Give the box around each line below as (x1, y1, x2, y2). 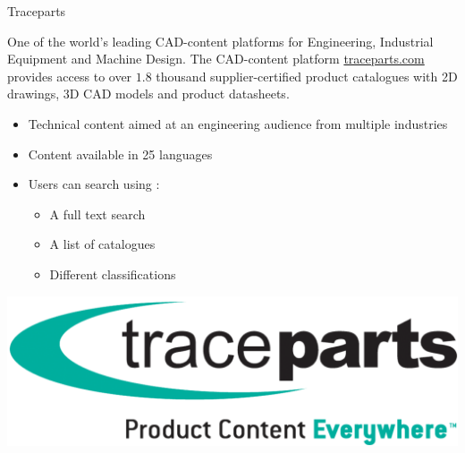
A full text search (49, 204, 146, 223)
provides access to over (7, 66, 132, 85)
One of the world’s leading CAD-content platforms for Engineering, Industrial (7, 31, 434, 50)
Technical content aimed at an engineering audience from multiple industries (28, 114, 448, 132)
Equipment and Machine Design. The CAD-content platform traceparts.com (7, 49, 425, 68)
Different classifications (49, 264, 176, 283)
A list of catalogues (49, 235, 156, 253)
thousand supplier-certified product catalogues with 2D (156, 66, 458, 85)
